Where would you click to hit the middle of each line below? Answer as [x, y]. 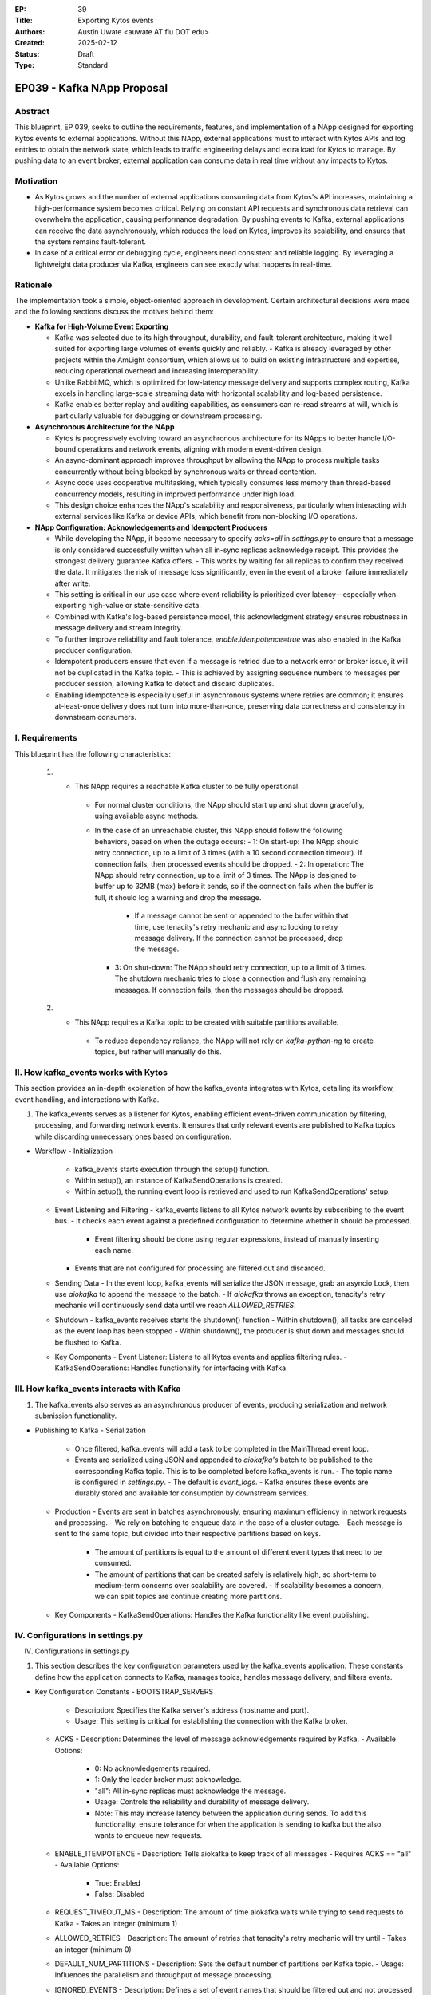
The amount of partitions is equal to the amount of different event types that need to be [238, 1551]
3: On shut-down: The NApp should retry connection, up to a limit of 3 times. [241, 967]
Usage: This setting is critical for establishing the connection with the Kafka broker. [211, 1720]
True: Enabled [118, 1882]
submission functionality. [76, 1416]
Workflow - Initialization [74, 1151]
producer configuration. [94, 650]
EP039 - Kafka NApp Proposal [91, 88]
